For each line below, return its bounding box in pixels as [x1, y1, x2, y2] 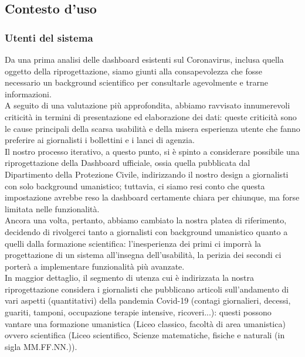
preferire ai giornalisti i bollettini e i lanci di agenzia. [5, 134, 195, 146]
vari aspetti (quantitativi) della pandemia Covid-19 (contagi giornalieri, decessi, [5, 294, 291, 307]
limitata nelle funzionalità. [5, 202, 100, 215]
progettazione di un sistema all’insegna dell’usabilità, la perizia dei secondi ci [5, 249, 282, 261]
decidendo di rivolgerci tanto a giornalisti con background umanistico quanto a [5, 225, 288, 237]
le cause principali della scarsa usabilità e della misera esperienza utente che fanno [5, 122, 300, 134]
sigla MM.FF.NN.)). [5, 340, 77, 352]
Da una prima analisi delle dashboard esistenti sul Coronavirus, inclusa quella [5, 53, 284, 65]
